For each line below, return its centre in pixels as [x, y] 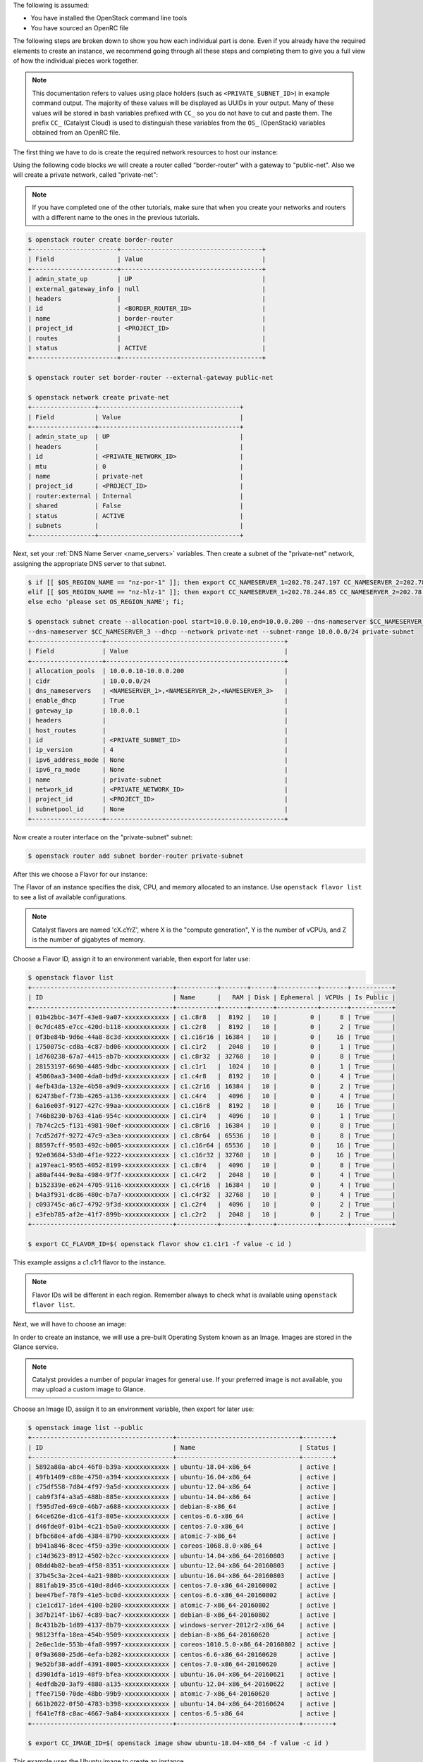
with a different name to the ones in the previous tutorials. [116, 217]
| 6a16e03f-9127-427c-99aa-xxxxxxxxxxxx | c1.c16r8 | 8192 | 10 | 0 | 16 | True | [212, 1106]
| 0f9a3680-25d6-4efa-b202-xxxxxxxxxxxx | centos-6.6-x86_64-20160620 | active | [182, 1654]
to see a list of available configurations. [70, 897]
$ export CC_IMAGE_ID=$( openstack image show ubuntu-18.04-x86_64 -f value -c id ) [178, 1743]
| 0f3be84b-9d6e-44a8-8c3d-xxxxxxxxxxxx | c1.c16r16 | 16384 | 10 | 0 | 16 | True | [212, 1037]
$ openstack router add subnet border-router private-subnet [136, 856]
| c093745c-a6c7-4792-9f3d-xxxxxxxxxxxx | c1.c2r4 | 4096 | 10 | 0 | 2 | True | [212, 1205]
